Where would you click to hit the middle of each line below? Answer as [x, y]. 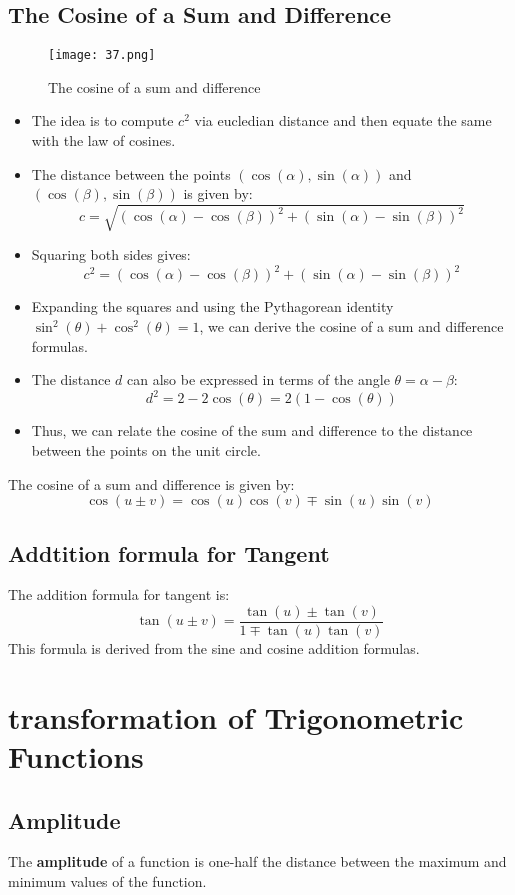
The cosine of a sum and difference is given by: [151, 483]
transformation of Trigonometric [236, 716]
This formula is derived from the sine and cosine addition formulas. [214, 647]
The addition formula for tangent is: [119, 594]
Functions [76, 755]
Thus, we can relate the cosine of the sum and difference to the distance [252, 430]
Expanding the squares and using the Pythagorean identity [212, 306]
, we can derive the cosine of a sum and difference [351, 326]
